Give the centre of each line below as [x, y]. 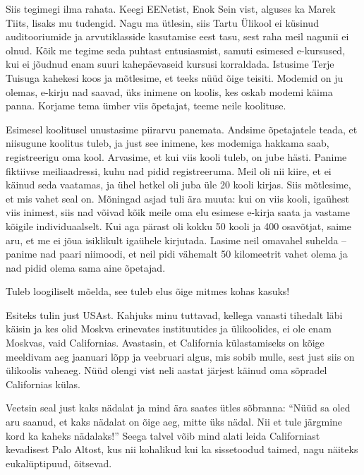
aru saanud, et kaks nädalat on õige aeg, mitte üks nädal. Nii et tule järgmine [174, 422]
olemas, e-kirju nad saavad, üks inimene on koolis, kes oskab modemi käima [169, 91]
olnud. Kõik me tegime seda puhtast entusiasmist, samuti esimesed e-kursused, [176, 50]
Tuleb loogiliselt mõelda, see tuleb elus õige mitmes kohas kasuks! [148, 291]
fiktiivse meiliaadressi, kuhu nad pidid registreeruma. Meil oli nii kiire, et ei [169, 170]
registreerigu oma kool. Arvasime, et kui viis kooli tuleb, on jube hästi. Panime [176, 156]
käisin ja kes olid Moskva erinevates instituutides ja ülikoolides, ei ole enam [169, 329]
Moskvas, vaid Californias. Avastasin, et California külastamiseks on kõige [165, 343]
